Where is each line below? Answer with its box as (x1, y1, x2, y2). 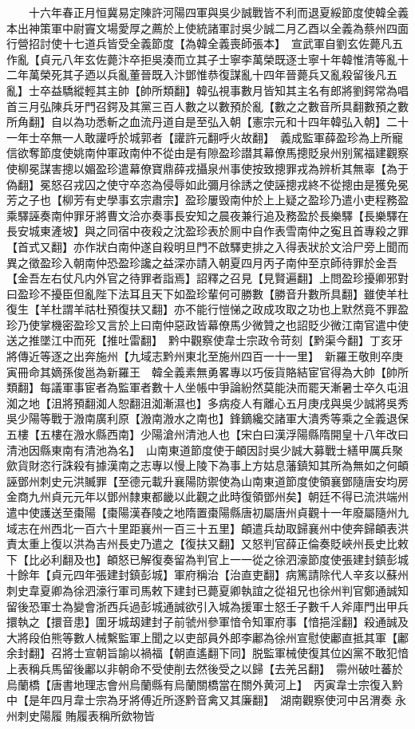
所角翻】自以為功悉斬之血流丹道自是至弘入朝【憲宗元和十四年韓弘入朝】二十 (6, 113, 409, 130)
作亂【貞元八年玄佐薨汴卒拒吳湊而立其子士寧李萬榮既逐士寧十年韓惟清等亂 (6, 50, 397, 67)
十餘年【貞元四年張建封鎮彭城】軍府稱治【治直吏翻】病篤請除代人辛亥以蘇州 (6, 566, 409, 583)
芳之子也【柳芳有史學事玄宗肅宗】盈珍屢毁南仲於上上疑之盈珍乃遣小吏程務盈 (6, 191, 409, 208)
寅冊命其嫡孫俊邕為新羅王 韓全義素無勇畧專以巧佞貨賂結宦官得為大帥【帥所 (6, 363, 409, 380)
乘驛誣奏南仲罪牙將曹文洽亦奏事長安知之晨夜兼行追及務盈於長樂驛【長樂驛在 (6, 207, 409, 223)
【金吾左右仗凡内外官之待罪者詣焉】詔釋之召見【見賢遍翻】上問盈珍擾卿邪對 (6, 270, 409, 286)
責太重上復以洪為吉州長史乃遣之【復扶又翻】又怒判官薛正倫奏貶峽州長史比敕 (6, 535, 409, 552)
